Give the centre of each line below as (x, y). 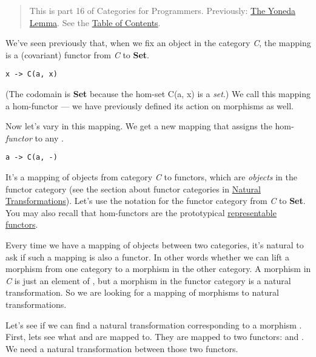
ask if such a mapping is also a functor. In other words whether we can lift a (147, 257)
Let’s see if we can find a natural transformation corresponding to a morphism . (154, 325)
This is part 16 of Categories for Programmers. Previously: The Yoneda (162, 10)
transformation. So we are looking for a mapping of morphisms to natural (142, 292)
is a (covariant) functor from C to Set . (78, 54)
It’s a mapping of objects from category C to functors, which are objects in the (151, 177)
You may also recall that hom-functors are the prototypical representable (141, 212)
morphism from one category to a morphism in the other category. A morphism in (158, 269)
